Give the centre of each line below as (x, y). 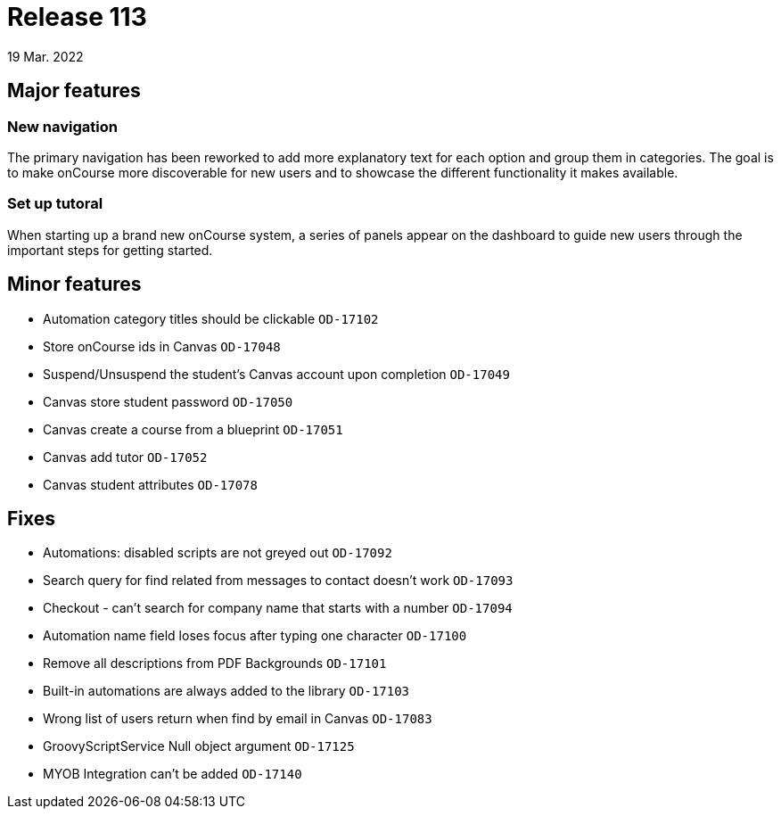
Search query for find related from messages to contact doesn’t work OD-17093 (278, 581)
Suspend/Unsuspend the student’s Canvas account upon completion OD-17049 (276, 374)
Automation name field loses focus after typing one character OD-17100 (255, 636)
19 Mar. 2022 (45, 56)
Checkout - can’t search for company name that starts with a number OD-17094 (278, 608)
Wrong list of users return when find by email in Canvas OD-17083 (238, 719)
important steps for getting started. (110, 250)
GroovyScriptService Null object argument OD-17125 (199, 746)
